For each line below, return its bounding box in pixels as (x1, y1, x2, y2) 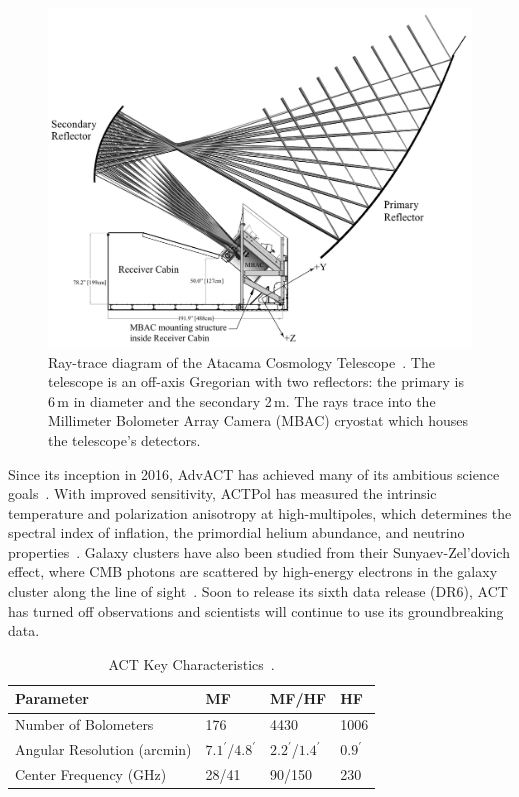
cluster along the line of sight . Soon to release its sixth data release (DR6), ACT (8, 581, 508, 602)
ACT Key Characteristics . (108, 653, 275, 674)
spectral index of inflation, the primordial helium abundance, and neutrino (8, 522, 465, 543)
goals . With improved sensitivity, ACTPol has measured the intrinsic (8, 483, 437, 504)
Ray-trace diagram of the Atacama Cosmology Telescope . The (48, 351, 435, 372)
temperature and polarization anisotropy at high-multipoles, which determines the (8, 502, 512, 523)
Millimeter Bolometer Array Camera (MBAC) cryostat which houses (48, 410, 469, 431)
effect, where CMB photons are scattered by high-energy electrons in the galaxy (8, 561, 498, 582)
